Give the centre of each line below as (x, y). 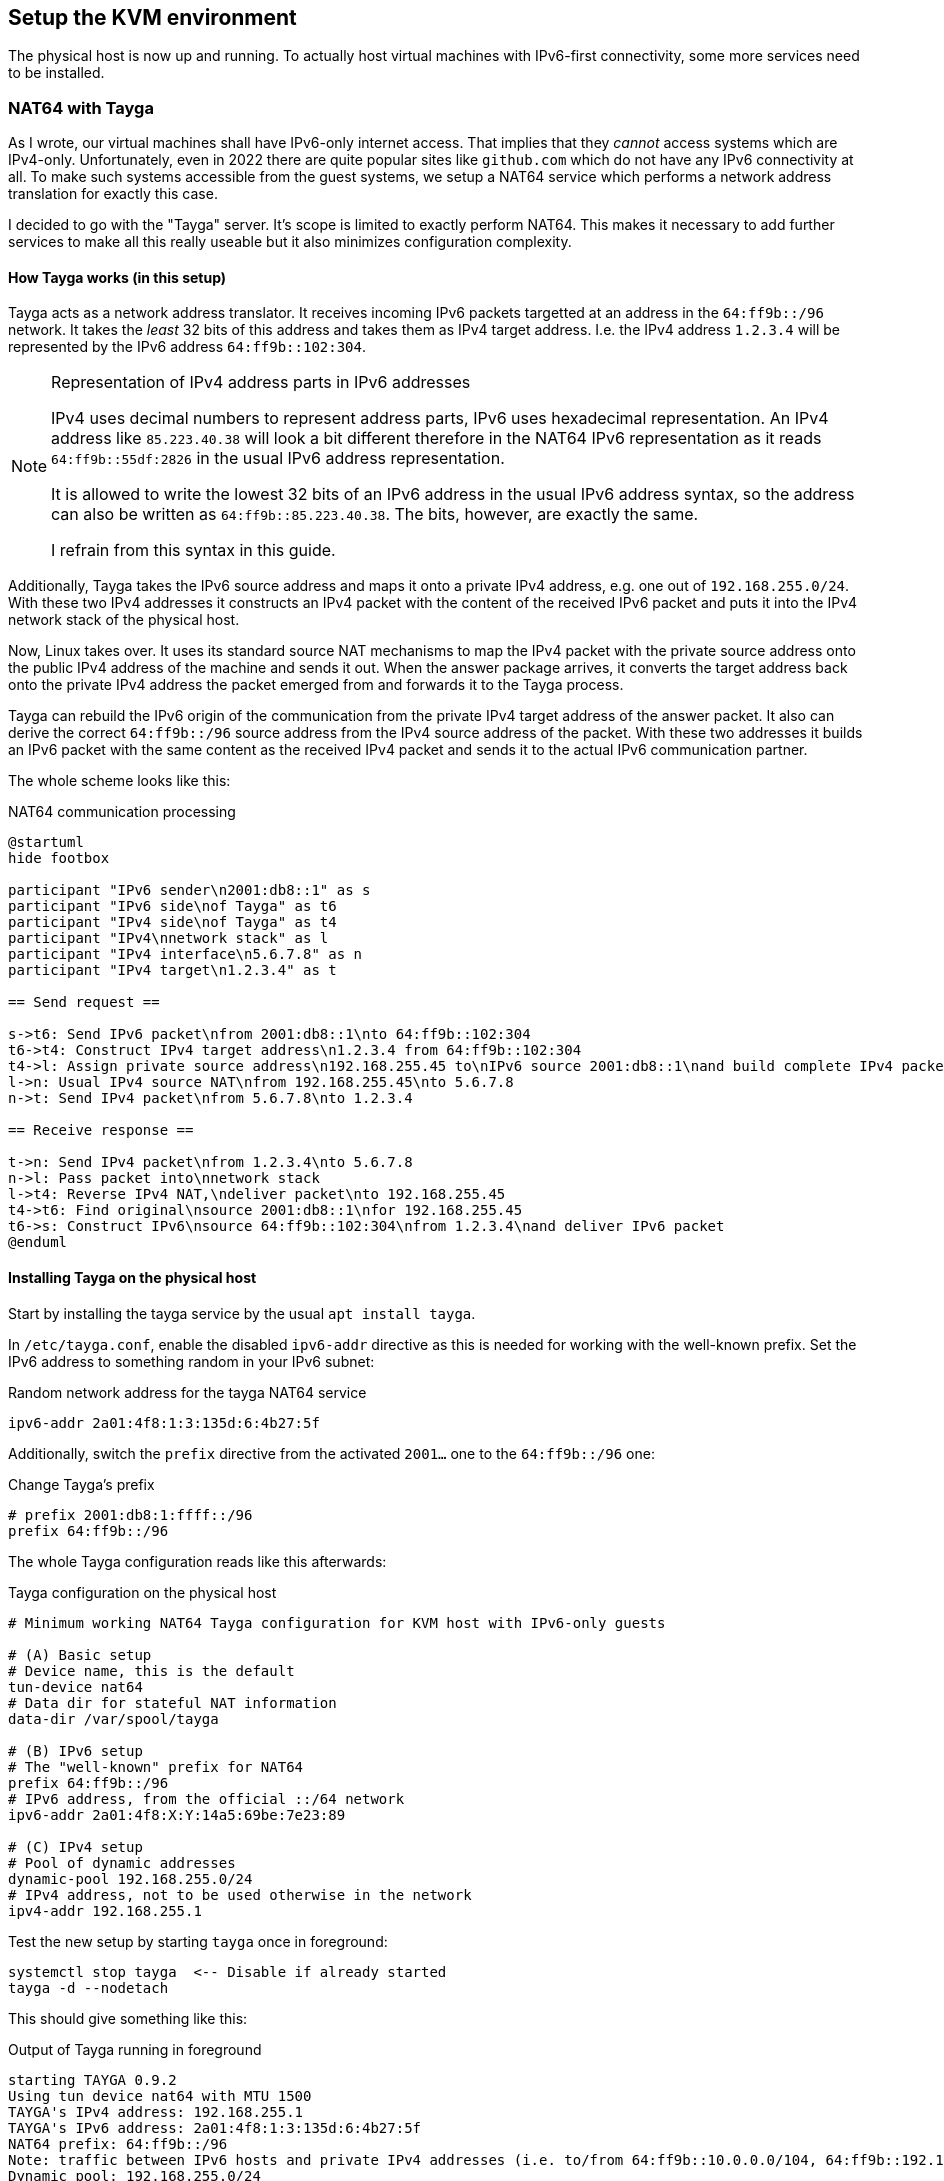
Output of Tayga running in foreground (135, 2049)
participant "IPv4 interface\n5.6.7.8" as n (185, 954)
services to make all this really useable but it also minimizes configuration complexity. (290, 242)
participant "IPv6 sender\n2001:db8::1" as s (189, 890)
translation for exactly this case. (113, 194)
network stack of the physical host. (124, 620)
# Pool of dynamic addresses (122, 1862)
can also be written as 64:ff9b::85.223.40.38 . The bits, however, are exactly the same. (375, 514)
